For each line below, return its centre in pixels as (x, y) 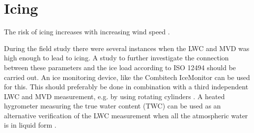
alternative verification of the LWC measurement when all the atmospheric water (126, 115)
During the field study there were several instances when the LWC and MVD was (127, 48)
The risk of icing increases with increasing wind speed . (87, 32)
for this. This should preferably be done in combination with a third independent (126, 87)
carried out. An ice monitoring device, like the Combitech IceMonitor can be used (127, 77)
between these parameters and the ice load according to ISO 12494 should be (120, 67)
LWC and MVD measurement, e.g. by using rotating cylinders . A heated (114, 96)
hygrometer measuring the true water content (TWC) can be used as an (113, 106)
